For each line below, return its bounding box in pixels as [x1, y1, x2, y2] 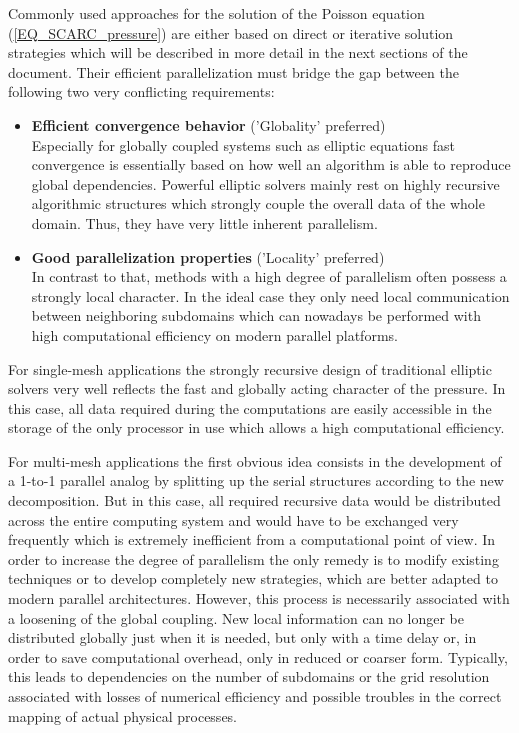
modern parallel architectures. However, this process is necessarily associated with [8, 588, 510, 609]
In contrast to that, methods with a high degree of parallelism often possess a [31, 266, 507, 287]
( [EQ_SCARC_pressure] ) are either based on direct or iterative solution [8, 22, 454, 43]
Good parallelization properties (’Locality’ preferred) [31, 246, 385, 267]
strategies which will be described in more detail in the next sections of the [8, 42, 468, 63]
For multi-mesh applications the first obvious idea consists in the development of [8, 450, 502, 471]
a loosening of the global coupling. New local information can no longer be [8, 607, 464, 628]
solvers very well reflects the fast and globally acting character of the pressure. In [8, 378, 506, 399]
